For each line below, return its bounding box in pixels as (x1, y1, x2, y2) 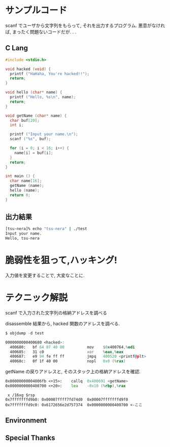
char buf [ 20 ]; (10, 118, 40, 123)
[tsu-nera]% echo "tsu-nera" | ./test (5, 227, 87, 232)
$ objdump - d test (5, 331, 44, 336)
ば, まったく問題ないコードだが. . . (5, 28, 77, 35)
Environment (5, 416, 47, 425)
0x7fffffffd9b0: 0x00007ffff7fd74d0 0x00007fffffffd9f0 (5, 397, 128, 402)
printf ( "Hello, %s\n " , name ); (10, 94, 76, 100)
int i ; (10, 122, 24, 127)
